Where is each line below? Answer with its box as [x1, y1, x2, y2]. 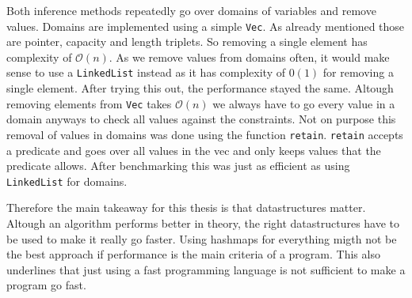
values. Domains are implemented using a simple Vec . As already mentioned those [6, 17, 405, 34]
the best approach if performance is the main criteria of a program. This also [6, 246, 380, 262]
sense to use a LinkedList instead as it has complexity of [6, 64, 286, 81]
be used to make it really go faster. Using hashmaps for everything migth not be [6, 230, 397, 247]
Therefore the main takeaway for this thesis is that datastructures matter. [6, 199, 366, 216]
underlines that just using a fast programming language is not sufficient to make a [6, 261, 406, 277]
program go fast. [6, 277, 86, 293]
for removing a [322, 64, 394, 81]
